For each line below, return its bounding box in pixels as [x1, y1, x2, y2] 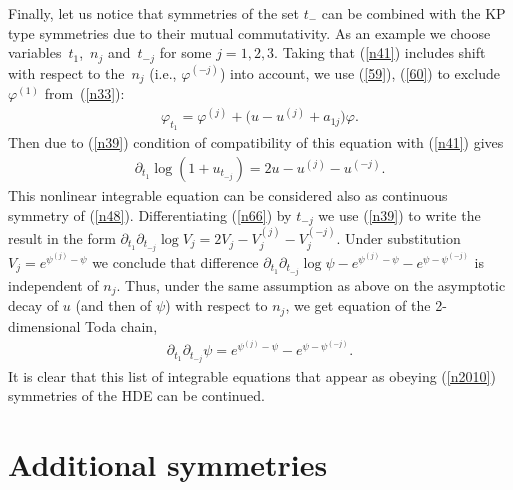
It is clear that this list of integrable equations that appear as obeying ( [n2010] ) [8, 365, 496, 386]
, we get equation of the [285, 295, 431, 316]
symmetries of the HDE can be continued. [8, 385, 265, 406]
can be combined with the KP [321, 3, 506, 23]
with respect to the [8, 62, 125, 83]
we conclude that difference [92, 251, 259, 272]
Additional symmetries [8, 443, 328, 484]
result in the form [8, 227, 116, 248]
